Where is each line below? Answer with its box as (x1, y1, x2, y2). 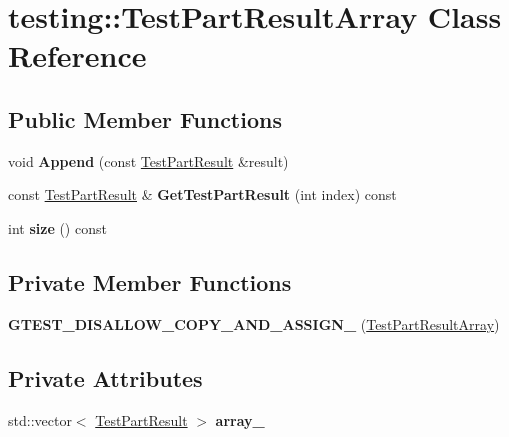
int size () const (8, 217, 107, 238)
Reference (8, 35, 147, 76)
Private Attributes (8, 362, 203, 393)
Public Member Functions (8, 103, 282, 134)
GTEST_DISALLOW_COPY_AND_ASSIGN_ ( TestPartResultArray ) (8, 313, 500, 334)
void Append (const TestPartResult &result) (8, 150, 289, 171)
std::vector (8, 409, 72, 430)
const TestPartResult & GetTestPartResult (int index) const (8, 184, 397, 205)
